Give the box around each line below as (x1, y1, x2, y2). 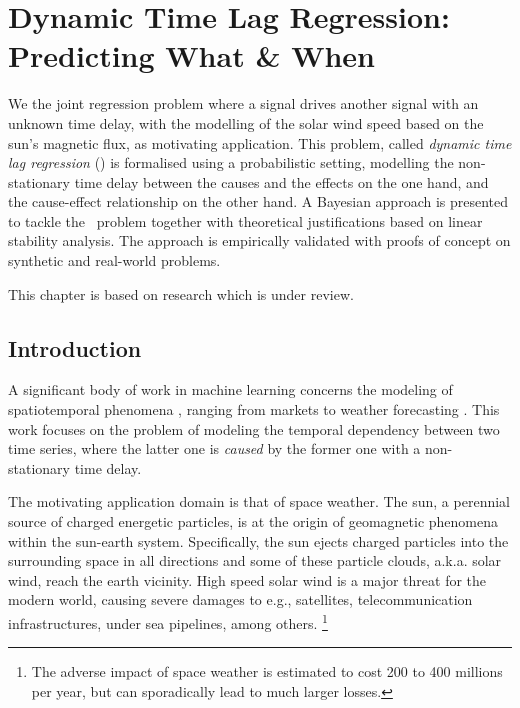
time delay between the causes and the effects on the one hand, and (74, 171, 489, 192)
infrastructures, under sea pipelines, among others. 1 (8, 609, 328, 633)
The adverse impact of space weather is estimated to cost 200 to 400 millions (31, 661, 503, 682)
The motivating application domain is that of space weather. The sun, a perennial (8, 491, 510, 512)
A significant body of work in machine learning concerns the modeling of (8, 379, 453, 400)
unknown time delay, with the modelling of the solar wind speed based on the (8, 112, 484, 133)
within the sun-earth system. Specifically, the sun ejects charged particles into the (8, 530, 509, 551)
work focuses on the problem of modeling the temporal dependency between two (8, 418, 500, 439)
